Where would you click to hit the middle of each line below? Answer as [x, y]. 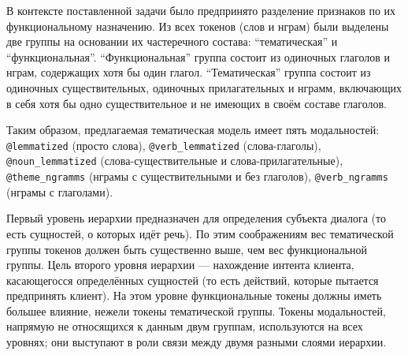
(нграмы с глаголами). [60, 191]
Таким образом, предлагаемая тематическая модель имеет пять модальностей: [193, 130]
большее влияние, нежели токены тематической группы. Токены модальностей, [196, 310]
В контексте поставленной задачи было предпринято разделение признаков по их [201, 10]
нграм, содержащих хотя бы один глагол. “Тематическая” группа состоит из [189, 72]
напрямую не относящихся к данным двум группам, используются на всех [185, 326]
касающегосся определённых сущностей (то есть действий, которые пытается [193, 280]
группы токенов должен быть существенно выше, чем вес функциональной [187, 249]
